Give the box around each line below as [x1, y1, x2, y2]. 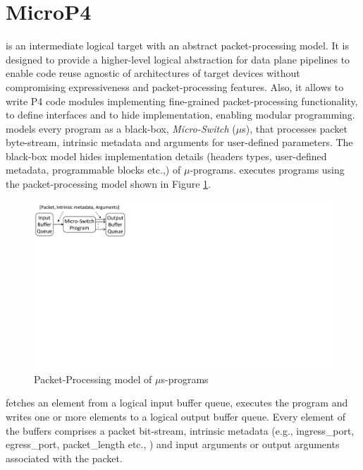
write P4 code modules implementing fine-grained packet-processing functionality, [6, 93, 358, 108]
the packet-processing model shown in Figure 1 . [6, 176, 211, 191]
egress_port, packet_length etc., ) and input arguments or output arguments [6, 437, 340, 452]
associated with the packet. [6, 450, 123, 465]
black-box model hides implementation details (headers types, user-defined [6, 148, 327, 163]
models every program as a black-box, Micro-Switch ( [6, 121, 236, 135]
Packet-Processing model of [34, 371, 152, 386]
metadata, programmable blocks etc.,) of [6, 162, 181, 177]
